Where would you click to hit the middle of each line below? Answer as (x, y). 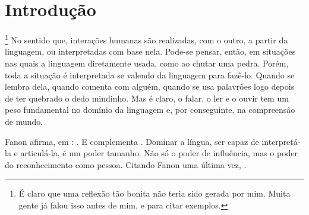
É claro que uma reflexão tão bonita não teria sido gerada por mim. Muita (154, 193)
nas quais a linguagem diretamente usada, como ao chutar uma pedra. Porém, (147, 63)
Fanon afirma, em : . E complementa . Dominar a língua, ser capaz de (132, 141)
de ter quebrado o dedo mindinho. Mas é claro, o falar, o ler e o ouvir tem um (147, 98)
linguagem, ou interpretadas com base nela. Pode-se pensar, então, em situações (150, 51)
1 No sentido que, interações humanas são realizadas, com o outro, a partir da (146, 39)
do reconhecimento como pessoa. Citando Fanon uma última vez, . (126, 164)
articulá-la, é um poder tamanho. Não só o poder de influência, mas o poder (159, 153)
